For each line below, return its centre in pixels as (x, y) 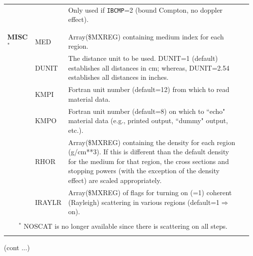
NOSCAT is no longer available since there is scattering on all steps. (126, 226)
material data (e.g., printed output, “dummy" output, (148, 120)
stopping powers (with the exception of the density (144, 171)
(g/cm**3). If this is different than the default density (149, 152)
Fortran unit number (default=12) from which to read (149, 89)
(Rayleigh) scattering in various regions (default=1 (144, 202)
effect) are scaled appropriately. (115, 180)
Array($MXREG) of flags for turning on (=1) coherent (150, 192)
